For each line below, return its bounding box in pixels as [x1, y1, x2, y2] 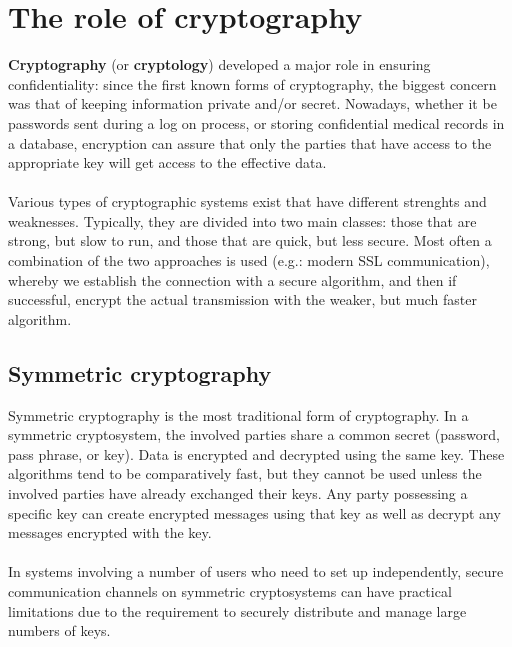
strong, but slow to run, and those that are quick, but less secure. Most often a [8, 230, 492, 251]
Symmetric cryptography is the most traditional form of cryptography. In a [8, 404, 469, 425]
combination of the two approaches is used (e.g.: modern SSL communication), [8, 250, 490, 271]
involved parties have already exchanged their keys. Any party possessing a [8, 483, 468, 504]
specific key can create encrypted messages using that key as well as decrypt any [8, 502, 501, 523]
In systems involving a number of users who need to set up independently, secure [8, 561, 504, 582]
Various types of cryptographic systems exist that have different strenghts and [8, 191, 487, 212]
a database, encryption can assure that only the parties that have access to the [8, 132, 492, 153]
